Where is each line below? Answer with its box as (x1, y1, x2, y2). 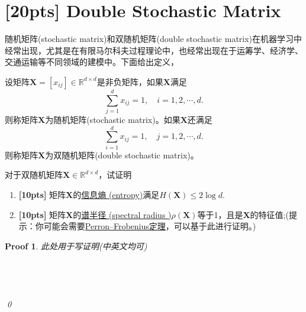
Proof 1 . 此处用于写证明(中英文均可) (5, 239, 147, 252)
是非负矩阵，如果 (96, 75, 163, 87)
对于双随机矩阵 (5, 168, 63, 181)
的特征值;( (250, 208, 289, 220)
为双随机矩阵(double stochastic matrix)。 (45, 148, 199, 161)
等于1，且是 (197, 208, 243, 220)
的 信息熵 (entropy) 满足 (73, 188, 160, 200)
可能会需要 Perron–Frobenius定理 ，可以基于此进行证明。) (43, 220, 256, 232)
